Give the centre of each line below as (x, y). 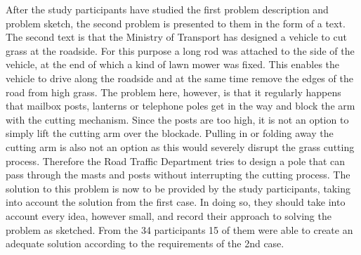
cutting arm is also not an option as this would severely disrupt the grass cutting (180, 146)
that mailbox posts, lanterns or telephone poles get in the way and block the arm (180, 106)
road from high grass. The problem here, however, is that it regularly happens (173, 92)
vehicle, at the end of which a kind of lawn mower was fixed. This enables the (173, 64)
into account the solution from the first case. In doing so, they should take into (176, 202)
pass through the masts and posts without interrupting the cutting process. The (178, 175)
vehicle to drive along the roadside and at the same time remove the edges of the (179, 78)
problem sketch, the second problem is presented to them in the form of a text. (176, 23)
